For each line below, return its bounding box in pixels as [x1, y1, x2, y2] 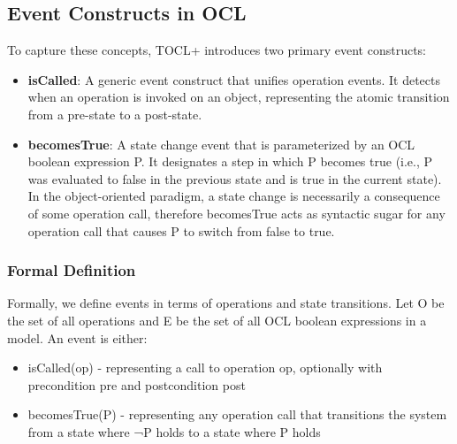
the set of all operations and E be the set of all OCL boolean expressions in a [7, 310, 427, 329]
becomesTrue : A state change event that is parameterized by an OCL [27, 134, 415, 153]
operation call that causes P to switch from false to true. [27, 221, 335, 240]
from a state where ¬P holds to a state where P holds [27, 422, 321, 440]
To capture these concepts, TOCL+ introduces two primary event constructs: [7, 41, 427, 59]
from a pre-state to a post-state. [27, 104, 202, 123]
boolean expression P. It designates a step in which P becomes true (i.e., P [27, 152, 433, 171]
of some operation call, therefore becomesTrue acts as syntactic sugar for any [27, 203, 446, 222]
